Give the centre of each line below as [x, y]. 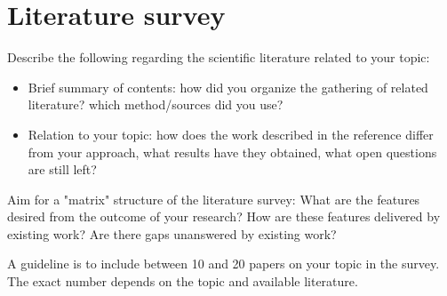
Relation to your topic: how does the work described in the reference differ [231, 134]
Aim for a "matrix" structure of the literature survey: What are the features [214, 199]
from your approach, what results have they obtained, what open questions [232, 152]
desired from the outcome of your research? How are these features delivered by [224, 216]
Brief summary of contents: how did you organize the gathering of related [228, 87]
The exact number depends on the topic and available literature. [183, 281]
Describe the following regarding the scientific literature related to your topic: [219, 57]
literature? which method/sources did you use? [156, 104]
